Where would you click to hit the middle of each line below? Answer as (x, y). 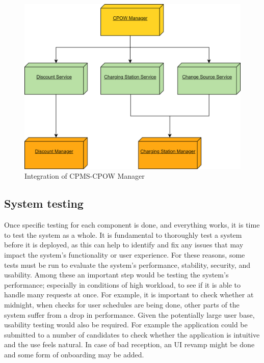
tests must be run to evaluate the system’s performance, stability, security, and (127, 264)
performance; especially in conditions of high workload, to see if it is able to (122, 284)
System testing (44, 203)
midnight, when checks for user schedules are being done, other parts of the (122, 304)
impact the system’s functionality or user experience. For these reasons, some (125, 254)
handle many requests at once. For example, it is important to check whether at (129, 295)
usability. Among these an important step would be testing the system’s (116, 275)
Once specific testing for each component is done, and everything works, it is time (132, 225)
